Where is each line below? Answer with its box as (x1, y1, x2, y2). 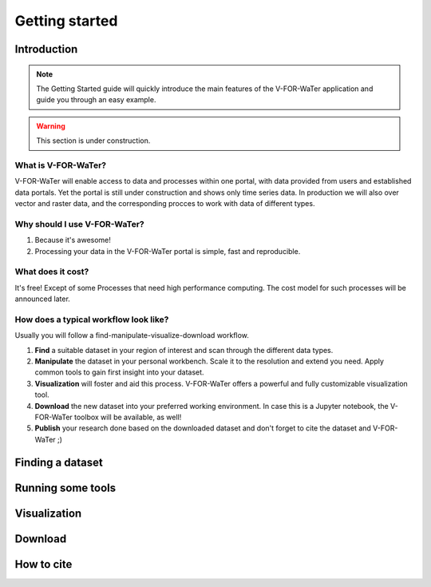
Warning (36, 121, 65, 131)
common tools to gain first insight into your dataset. (34, 367, 204, 377)
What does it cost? (14, 266, 89, 277)
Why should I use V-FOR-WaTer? (14, 218, 144, 229)
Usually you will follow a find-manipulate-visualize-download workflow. (14, 331, 249, 340)
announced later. (14, 294, 71, 303)
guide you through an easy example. (36, 95, 156, 105)
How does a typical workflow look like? (14, 314, 169, 325)
